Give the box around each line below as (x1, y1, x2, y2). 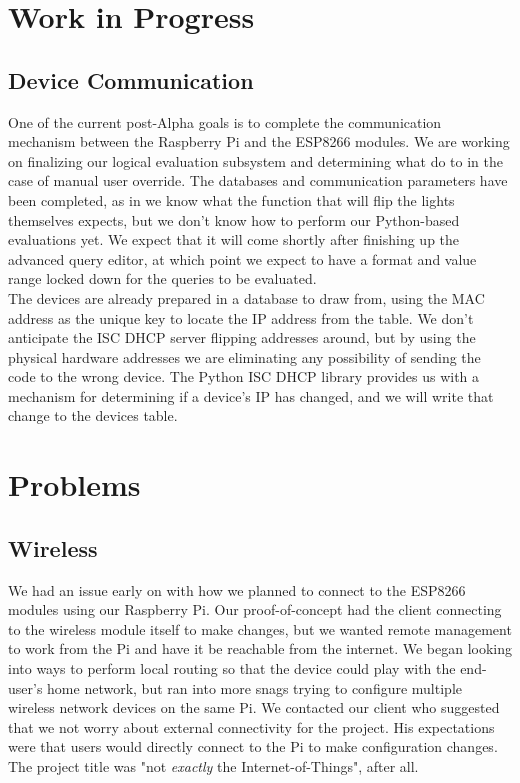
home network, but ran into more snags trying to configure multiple (47, 677, 462, 698)
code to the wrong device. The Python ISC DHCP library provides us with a (8, 366, 480, 387)
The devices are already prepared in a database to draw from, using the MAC (8, 287, 485, 308)
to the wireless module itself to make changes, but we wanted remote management (8, 618, 512, 639)
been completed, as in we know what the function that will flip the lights (8, 189, 455, 210)
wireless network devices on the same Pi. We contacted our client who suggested (8, 697, 500, 718)
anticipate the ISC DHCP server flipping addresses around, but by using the (8, 327, 476, 348)
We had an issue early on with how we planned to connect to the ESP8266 (8, 579, 466, 600)
